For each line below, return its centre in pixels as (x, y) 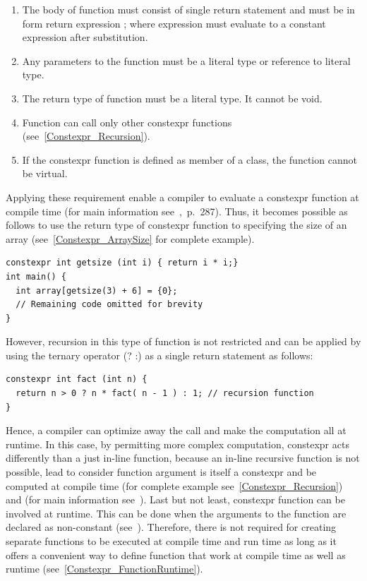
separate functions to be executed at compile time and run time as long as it (171, 541)
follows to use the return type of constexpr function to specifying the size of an (176, 225)
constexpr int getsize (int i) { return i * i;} (122, 263)
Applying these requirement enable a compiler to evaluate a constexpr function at (182, 197)
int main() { (36, 276)
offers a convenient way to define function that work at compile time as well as (176, 555)
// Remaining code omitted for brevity (109, 305)
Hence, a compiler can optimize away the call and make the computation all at (176, 430)
